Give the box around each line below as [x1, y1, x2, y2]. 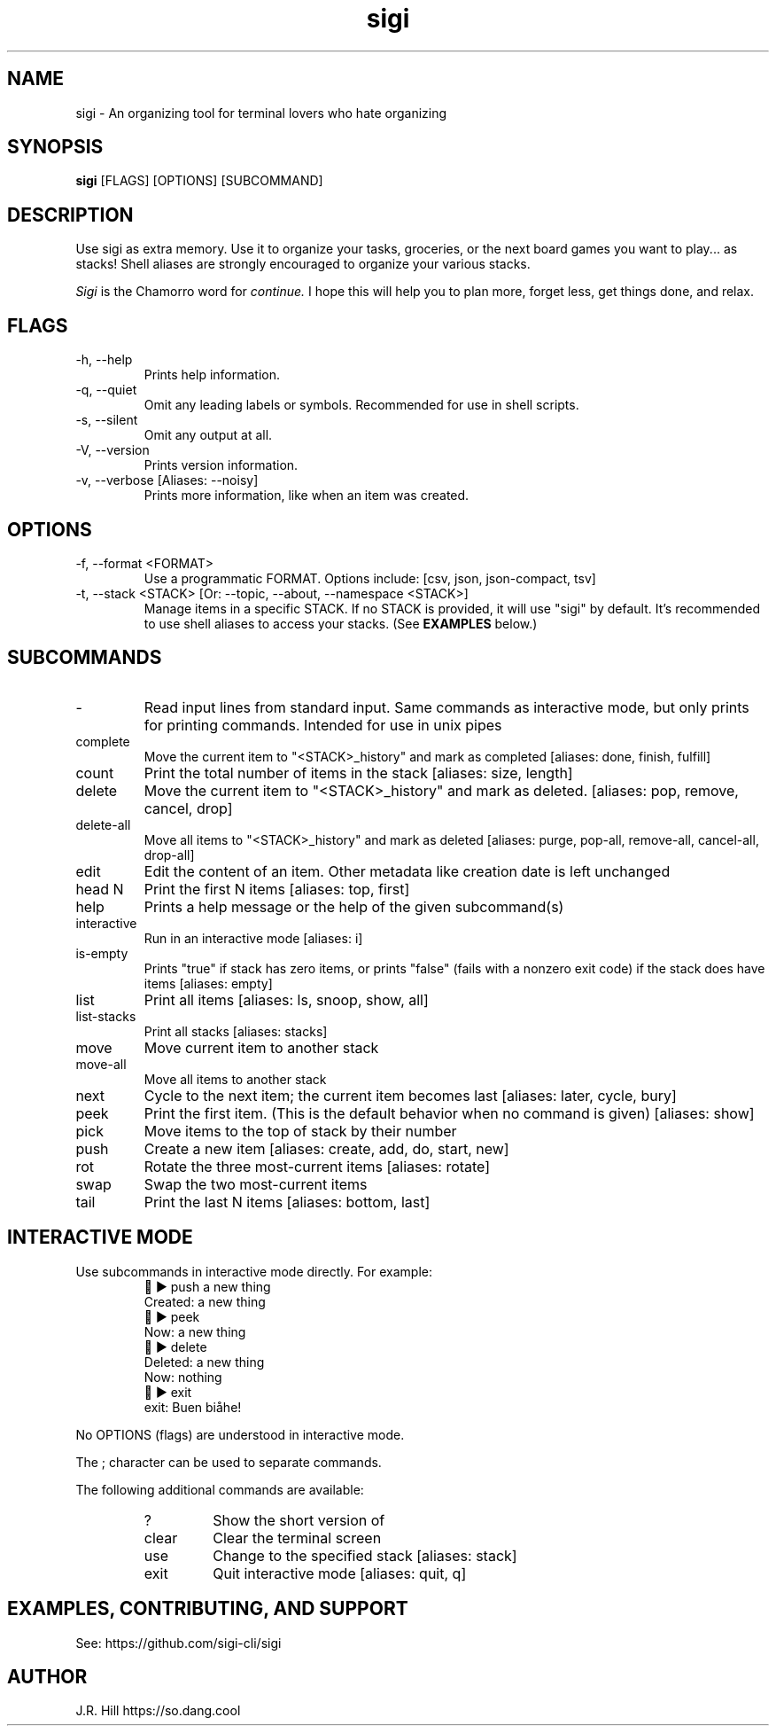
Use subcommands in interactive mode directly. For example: [75, 1263, 432, 1279]
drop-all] [144, 847, 195, 863]
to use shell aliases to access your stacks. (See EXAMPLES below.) [144, 615, 538, 631]
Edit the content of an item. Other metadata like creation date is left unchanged [144, 862, 671, 880]
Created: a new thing [144, 1293, 266, 1309]
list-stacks [75, 1008, 136, 1024]
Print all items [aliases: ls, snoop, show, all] [144, 990, 429, 1009]
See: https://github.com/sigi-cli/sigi [75, 1635, 282, 1651]
